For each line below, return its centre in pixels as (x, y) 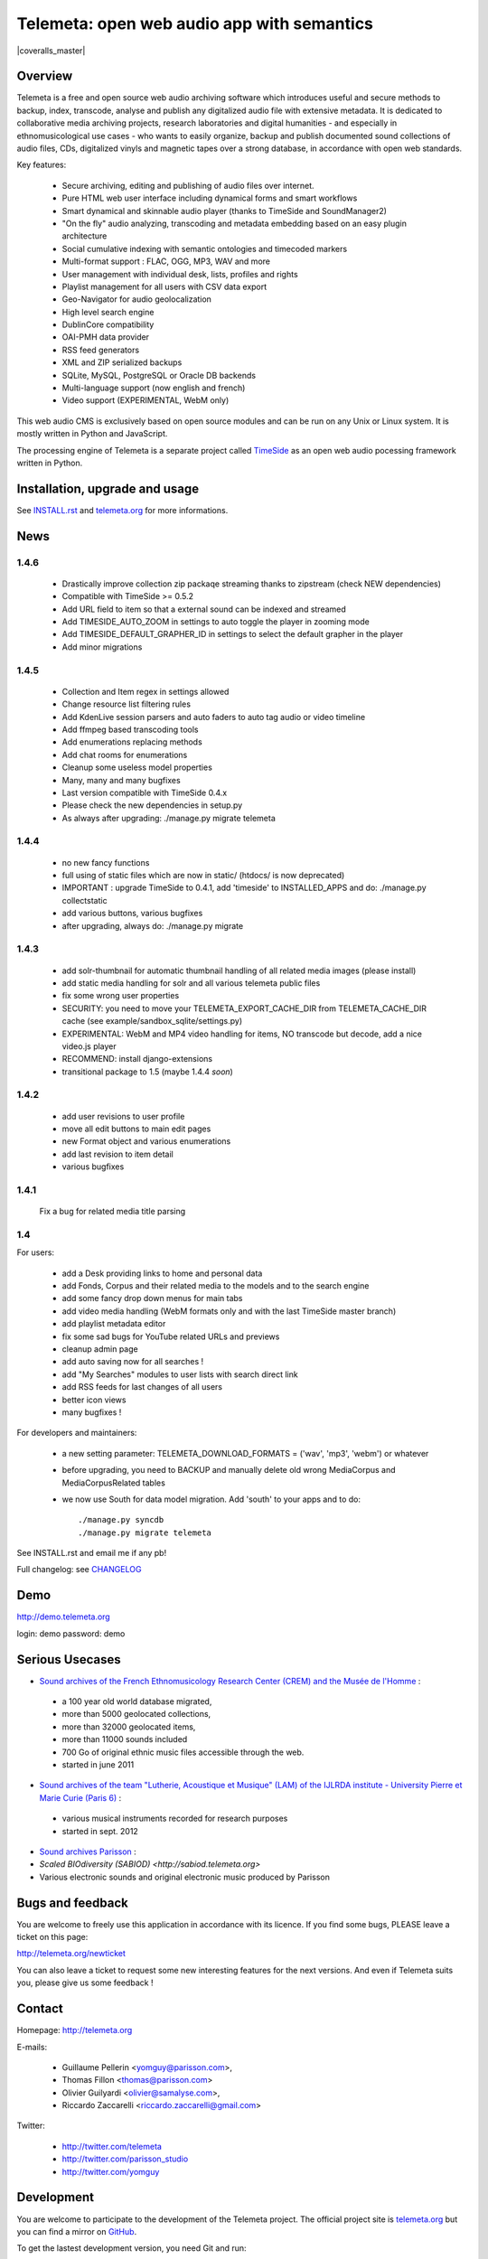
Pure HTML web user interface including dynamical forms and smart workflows (210, 198)
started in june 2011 (98, 1765)
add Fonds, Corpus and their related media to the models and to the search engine (216, 1286)
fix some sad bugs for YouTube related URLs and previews (171, 1336)
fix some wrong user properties (121, 996)
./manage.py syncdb (121, 1520)
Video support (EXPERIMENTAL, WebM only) (145, 400)
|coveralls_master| (51, 51)
